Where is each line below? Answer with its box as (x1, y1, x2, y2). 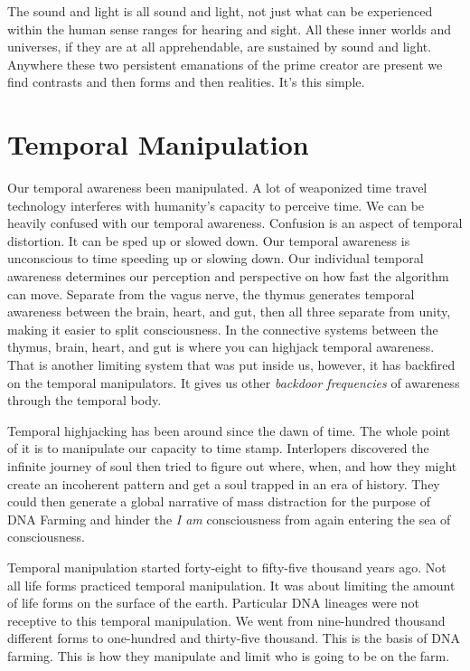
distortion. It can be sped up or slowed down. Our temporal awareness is (7, 231, 410, 250)
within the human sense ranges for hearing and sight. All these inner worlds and (7, 19, 452, 38)
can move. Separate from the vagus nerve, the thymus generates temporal (7, 284, 415, 303)
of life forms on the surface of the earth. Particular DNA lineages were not (7, 593, 419, 612)
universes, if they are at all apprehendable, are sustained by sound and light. (7, 37, 432, 56)
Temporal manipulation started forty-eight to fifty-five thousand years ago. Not (7, 557, 446, 576)
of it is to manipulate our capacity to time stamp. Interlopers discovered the (7, 439, 429, 458)
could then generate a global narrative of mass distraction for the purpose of (7, 492, 431, 511)
